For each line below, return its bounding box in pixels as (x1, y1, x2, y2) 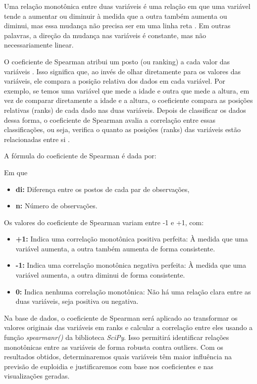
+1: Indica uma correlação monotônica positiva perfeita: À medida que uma (15, 234, 248, 244)
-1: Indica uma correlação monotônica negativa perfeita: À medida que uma (15, 260, 247, 270)
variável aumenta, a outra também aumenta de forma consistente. (15, 243, 215, 253)
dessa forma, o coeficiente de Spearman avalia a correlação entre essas (4, 114, 216, 125)
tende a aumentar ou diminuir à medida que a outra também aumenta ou (4, 10, 227, 21)
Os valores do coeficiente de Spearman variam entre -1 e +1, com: (4, 217, 204, 227)
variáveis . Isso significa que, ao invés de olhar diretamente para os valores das (4, 66, 241, 76)
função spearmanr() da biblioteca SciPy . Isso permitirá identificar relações (4, 332, 229, 342)
